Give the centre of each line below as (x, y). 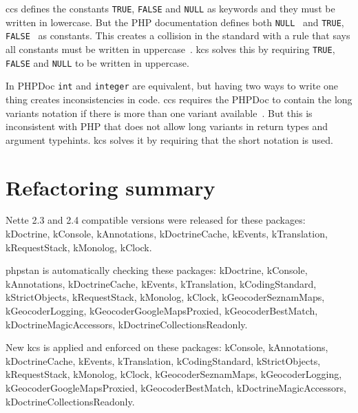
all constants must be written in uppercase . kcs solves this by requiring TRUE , (170, 49)
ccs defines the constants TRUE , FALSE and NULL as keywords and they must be (170, 8)
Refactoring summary (110, 187)
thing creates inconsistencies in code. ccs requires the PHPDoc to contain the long (179, 99)
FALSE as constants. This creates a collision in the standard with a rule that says (178, 35)
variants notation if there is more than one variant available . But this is (159, 113)
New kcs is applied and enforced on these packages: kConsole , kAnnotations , (167, 347)
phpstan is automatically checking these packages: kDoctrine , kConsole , (157, 270)
